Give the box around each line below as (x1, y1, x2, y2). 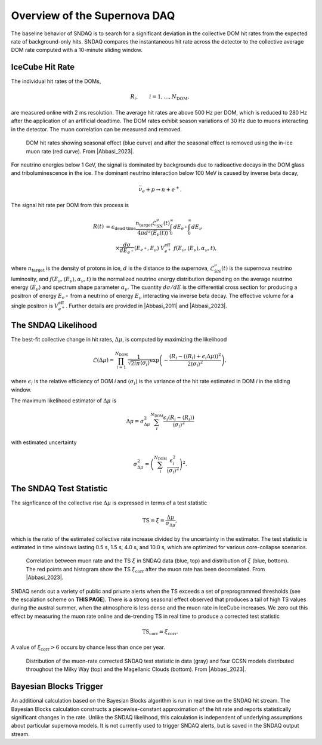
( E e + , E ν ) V (134, 245, 165, 253)
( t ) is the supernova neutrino (221, 264, 292, 272)
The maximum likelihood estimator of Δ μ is (11, 397, 116, 404)
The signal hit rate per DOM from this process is (11, 201, 129, 208)
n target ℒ (135, 220, 157, 228)
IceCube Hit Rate (11, 62, 75, 72)
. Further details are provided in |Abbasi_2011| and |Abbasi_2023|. (66, 302, 228, 309)
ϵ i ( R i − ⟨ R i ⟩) (163, 414, 195, 422)
